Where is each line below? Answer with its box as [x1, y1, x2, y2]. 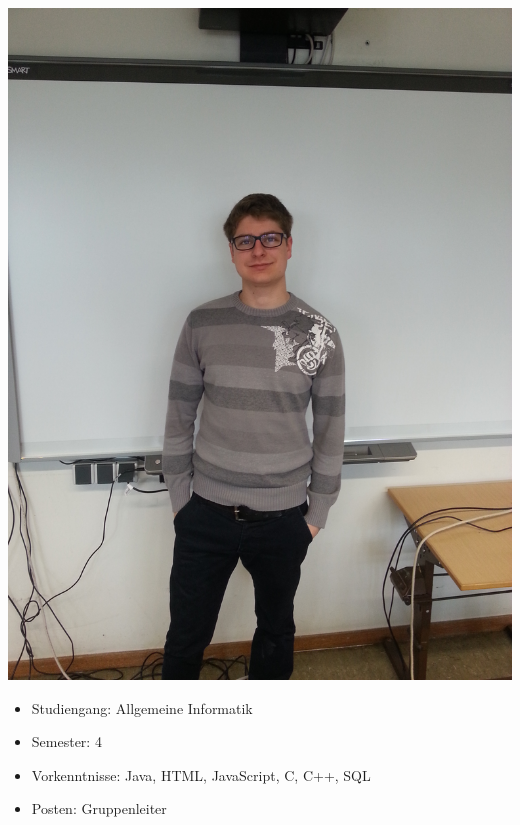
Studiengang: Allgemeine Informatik [31, 697, 253, 718]
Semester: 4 [31, 731, 102, 752]
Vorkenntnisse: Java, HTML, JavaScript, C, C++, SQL [31, 764, 371, 785]
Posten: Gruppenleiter [31, 798, 167, 819]
